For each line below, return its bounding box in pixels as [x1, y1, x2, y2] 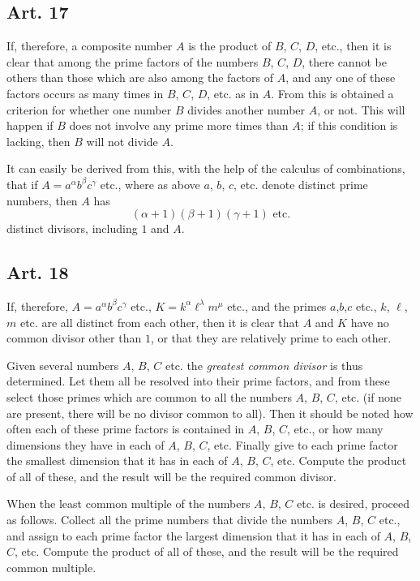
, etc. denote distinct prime [234, 175, 368, 192]
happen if [6, 117, 54, 134]
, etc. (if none [334, 388, 401, 405]
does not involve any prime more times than [69, 117, 289, 134]
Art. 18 [6, 260, 69, 285]
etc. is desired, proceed [297, 495, 410, 512]
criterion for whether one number [6, 101, 172, 118]
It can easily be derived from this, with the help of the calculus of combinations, [6, 160, 405, 177]
